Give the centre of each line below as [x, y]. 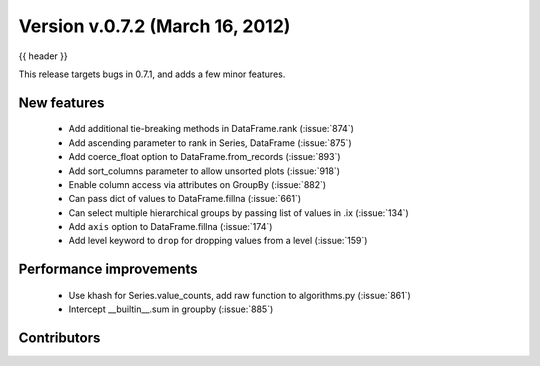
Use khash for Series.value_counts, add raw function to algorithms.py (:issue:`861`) [240, 295]
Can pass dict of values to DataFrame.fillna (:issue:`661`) [185, 199]
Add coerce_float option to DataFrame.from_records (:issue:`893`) [204, 157]
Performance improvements [108, 269]
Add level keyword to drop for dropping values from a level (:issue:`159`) [218, 241]
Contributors [59, 338]
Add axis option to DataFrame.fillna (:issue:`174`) [170, 227]
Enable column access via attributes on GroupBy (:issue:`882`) [197, 184]
